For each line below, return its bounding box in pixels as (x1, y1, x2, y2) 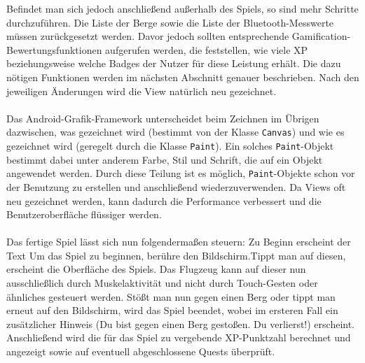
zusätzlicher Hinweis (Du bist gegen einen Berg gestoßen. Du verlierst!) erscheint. (6, 316, 355, 331)
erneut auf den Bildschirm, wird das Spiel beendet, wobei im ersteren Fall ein (6, 303, 338, 318)
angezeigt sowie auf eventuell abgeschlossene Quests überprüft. (6, 344, 275, 359)
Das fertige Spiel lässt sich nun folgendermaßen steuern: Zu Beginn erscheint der (6, 234, 351, 249)
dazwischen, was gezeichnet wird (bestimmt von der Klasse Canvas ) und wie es (6, 124, 345, 139)
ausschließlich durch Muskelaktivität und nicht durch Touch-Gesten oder (6, 276, 318, 290)
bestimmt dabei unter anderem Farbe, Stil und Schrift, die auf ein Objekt (6, 152, 323, 166)
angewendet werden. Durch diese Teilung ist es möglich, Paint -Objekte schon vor (6, 166, 355, 180)
